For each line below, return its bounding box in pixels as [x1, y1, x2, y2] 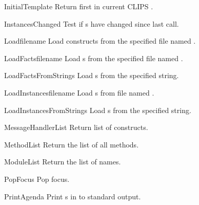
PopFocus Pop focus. [4, 173, 70, 184]
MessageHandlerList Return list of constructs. [4, 122, 148, 133]
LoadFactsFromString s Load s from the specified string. [4, 70, 179, 81]
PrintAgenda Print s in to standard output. [4, 191, 141, 201]
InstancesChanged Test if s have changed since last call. [4, 18, 179, 29]
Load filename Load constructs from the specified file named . [4, 35, 196, 46]
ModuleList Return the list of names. [4, 156, 121, 167]
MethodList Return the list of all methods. [4, 139, 139, 150]
